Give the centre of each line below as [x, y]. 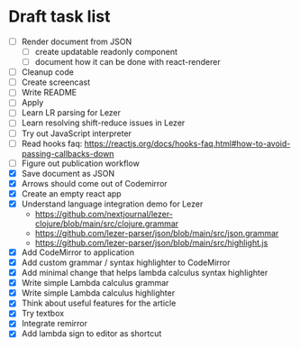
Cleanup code [47, 72]
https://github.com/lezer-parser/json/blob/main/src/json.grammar [157, 233]
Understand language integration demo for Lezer [112, 204]
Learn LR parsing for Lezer [71, 113]
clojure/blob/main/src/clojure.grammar [107, 224]
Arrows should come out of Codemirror [94, 183]
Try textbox [43, 314]
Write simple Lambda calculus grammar [95, 283]
